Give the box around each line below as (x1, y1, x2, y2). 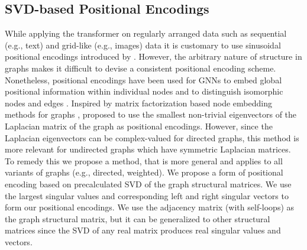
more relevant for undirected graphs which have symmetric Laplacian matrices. (5, 143, 291, 155)
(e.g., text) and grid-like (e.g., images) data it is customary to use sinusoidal (5, 38, 281, 51)
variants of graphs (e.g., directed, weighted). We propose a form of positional (5, 166, 283, 178)
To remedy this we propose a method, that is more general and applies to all (5, 154, 283, 167)
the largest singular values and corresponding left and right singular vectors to (5, 189, 289, 202)
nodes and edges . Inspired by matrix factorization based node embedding (5, 96, 272, 109)
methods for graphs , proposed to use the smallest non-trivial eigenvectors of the (5, 108, 297, 121)
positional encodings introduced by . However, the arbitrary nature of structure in (5, 50, 302, 63)
